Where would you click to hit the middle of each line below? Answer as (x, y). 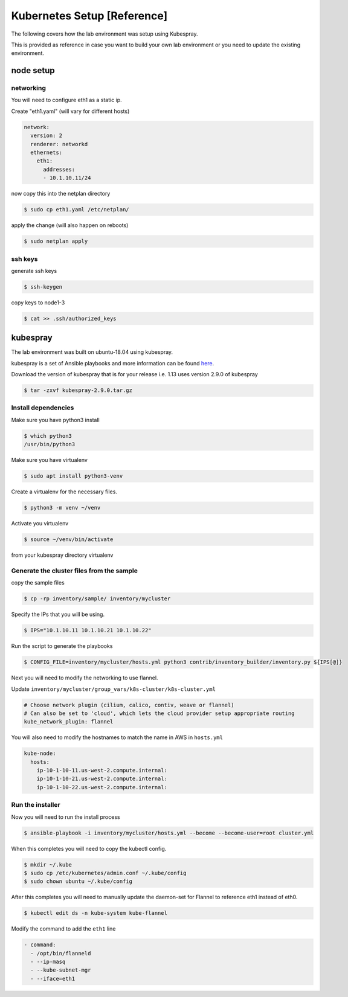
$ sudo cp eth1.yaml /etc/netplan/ (76, 210)
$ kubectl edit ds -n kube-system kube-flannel (95, 913)
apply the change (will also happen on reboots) (70, 225)
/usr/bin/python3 (50, 444)
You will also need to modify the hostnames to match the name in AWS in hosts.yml (117, 737)
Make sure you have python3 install (55, 420)
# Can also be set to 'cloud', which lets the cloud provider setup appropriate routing (159, 713)
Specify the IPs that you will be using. (58, 614)
